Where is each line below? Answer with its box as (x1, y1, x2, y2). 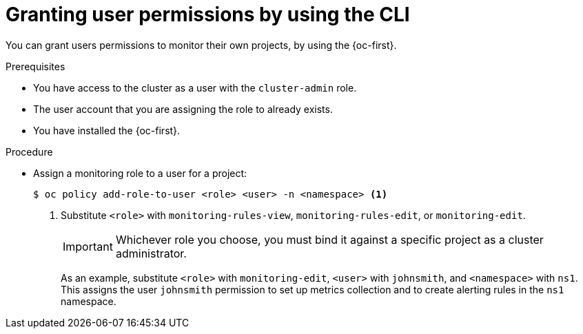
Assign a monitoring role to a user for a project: (33, 167, 247, 179)
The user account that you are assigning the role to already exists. (33, 103, 333, 115)
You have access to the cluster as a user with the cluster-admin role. (33, 81, 357, 94)
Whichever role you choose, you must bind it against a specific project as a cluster (115, 232, 544, 247)
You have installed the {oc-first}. (33, 124, 181, 136)
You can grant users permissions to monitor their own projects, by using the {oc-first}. (6, 39, 397, 51)
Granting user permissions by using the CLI (6, 3, 410, 26)
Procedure (6, 145, 53, 158)
